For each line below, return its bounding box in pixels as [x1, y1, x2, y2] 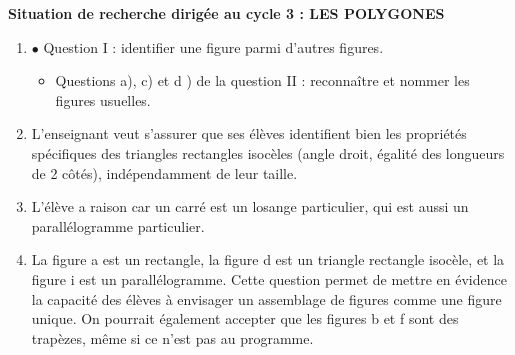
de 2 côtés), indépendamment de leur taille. [31, 162, 298, 183]
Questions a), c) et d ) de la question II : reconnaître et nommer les [55, 70, 470, 91]
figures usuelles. [55, 89, 151, 110]
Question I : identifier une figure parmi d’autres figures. [43, 36, 384, 57]
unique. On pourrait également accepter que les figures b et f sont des [31, 308, 459, 329]
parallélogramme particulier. [31, 215, 205, 236]
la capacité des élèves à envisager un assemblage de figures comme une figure [31, 288, 502, 309]
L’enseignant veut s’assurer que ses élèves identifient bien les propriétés [31, 123, 467, 144]
